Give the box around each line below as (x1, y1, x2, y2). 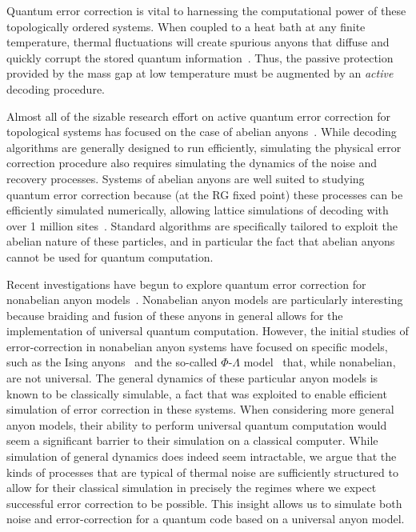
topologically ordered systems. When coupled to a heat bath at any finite (6, 18, 366, 34)
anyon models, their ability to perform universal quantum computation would (6, 416, 387, 433)
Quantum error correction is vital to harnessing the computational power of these (6, 2, 406, 18)
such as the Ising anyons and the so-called (6, 354, 218, 370)
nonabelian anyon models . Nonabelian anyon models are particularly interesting (6, 291, 403, 308)
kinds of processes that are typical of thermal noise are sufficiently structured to (6, 463, 398, 480)
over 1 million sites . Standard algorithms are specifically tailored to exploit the (6, 217, 398, 234)
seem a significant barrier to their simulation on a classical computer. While (6, 432, 378, 449)
